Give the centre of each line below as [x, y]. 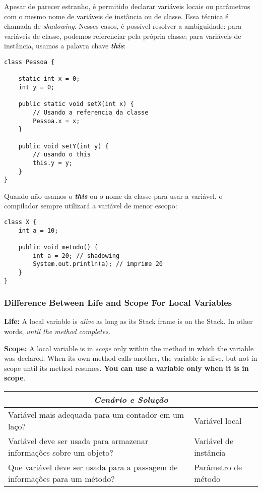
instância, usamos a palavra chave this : [65, 46]
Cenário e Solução [131, 400]
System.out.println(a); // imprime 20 [98, 264]
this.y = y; [53, 163]
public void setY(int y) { [63, 146]
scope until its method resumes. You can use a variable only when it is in [126, 368]
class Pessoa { [29, 62]
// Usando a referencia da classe [91, 112]
